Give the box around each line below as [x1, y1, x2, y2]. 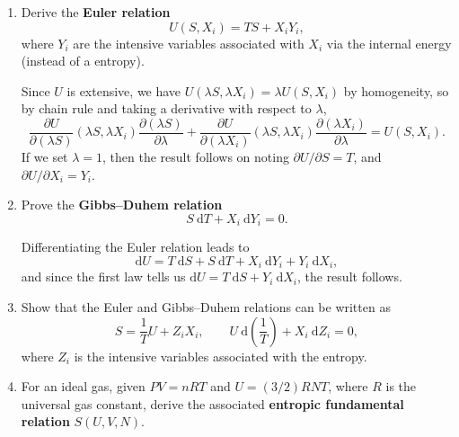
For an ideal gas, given [21, 377, 146, 396]
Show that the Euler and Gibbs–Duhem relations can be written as [21, 297, 391, 316]
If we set [21, 147, 68, 166]
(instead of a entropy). [21, 51, 145, 70]
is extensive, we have [66, 81, 181, 100]
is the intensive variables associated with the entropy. [74, 346, 367, 365]
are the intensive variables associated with [73, 33, 305, 52]
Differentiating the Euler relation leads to [21, 237, 250, 256]
